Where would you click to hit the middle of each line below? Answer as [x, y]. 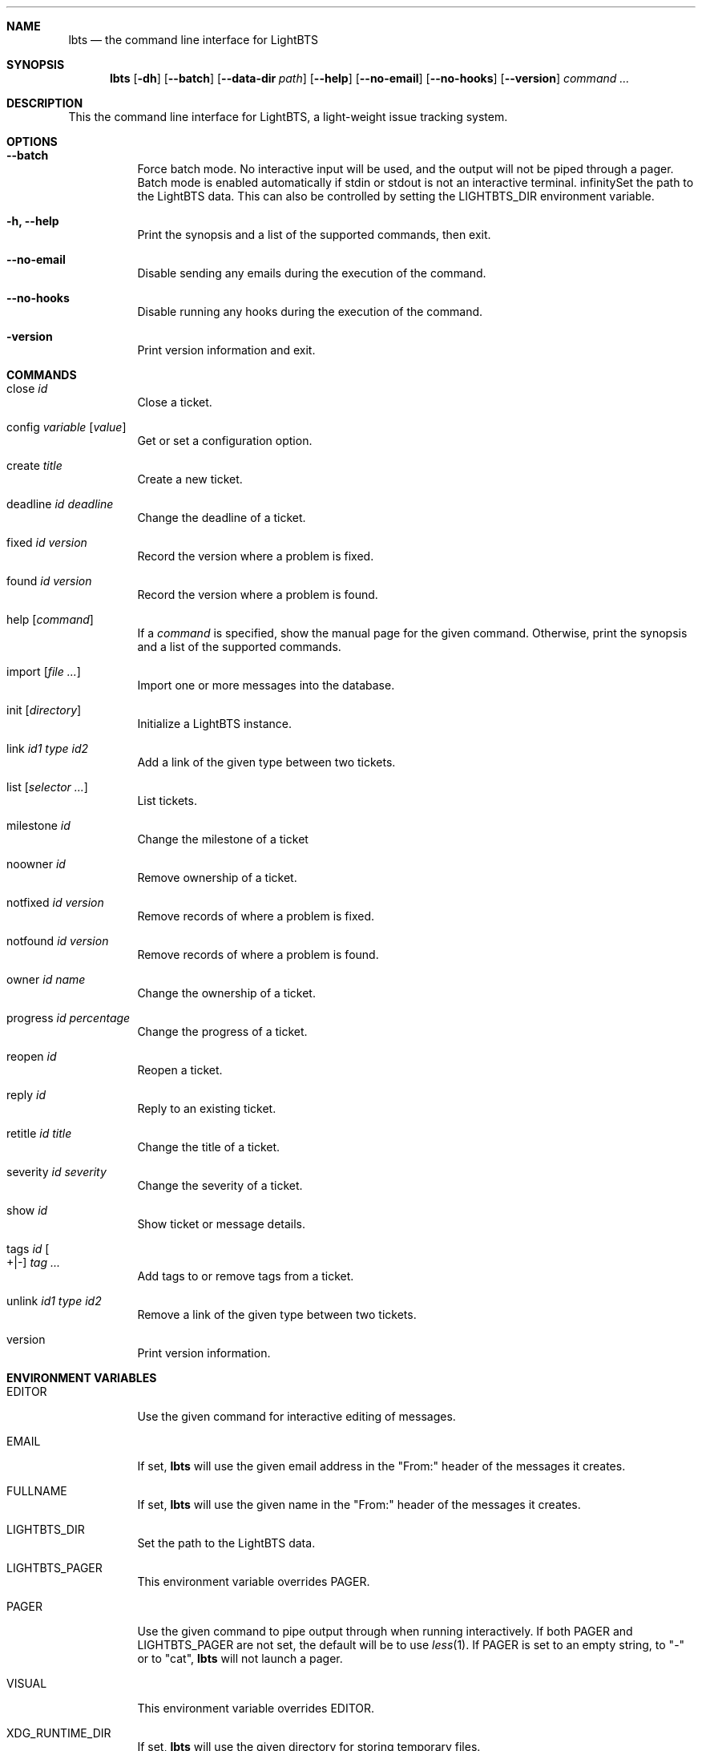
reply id [26, 1095]
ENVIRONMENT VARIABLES [82, 1378]
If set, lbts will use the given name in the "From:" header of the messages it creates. [359, 1504]
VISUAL [27, 1683]
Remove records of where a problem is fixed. [256, 916]
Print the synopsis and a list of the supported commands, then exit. [314, 235]
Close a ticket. [175, 402]
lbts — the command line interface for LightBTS [193, 40]
